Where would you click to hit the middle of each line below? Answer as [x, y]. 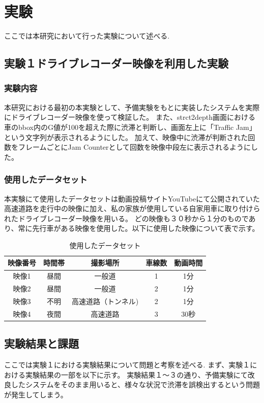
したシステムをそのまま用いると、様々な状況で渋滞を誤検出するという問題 [136, 384]
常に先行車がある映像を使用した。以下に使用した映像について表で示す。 [139, 228]
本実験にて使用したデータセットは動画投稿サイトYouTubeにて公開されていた [132, 198]
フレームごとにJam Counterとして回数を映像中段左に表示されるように [135, 147]
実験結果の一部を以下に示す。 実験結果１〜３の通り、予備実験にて [136, 374]
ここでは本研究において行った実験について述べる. [87, 36]
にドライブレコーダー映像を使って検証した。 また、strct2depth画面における [130, 117]
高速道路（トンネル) [105, 301]
